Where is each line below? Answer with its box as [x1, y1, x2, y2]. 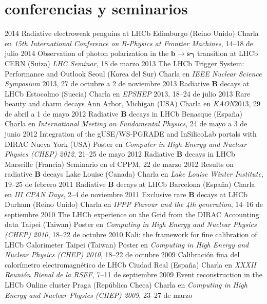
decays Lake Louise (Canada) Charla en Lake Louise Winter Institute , [43, 168, 263, 179]
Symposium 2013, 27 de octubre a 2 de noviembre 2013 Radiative [5, 78, 209, 89]
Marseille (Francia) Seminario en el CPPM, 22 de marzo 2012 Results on [5, 158, 234, 169]
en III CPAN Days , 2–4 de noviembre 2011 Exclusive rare [5, 188, 186, 199]
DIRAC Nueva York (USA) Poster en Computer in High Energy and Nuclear [5, 138, 247, 149]
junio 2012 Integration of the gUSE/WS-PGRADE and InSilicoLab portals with [5, 128, 257, 139]
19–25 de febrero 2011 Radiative [5, 179, 106, 189]
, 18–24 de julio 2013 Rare [168, 88, 251, 99]
